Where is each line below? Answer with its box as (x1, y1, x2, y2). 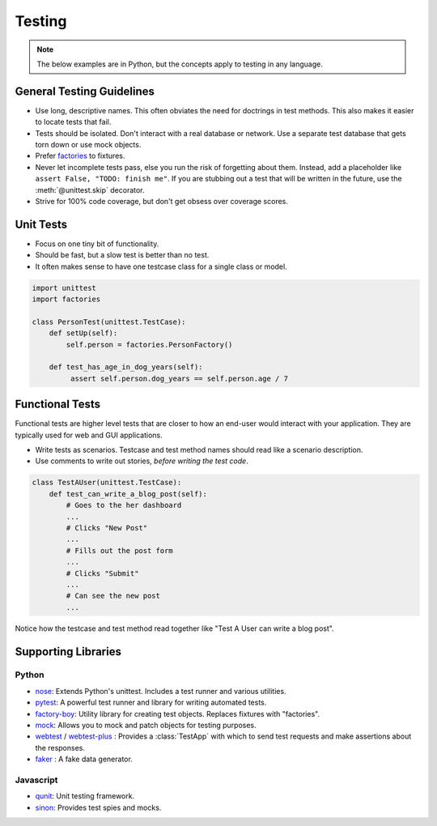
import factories (32, 295, 101, 304)
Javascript (15, 774, 58, 786)
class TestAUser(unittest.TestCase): (32, 478, 182, 488)
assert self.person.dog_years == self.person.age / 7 (70, 373, 289, 383)
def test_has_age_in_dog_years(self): (49, 363, 203, 372)
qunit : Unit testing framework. (35, 791, 135, 801)
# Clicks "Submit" (66, 568, 139, 578)
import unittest (32, 283, 97, 292)
